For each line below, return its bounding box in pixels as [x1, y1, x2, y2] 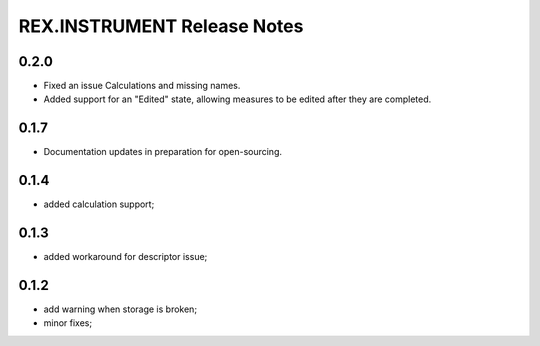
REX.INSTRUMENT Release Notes [18, 15, 304, 37]
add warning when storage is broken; [43, 303, 198, 315]
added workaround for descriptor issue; [43, 251, 208, 263]
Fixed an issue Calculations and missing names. [43, 80, 241, 92]
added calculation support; [43, 198, 155, 210]
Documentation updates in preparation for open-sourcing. [43, 146, 283, 158]
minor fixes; [43, 317, 93, 329]
